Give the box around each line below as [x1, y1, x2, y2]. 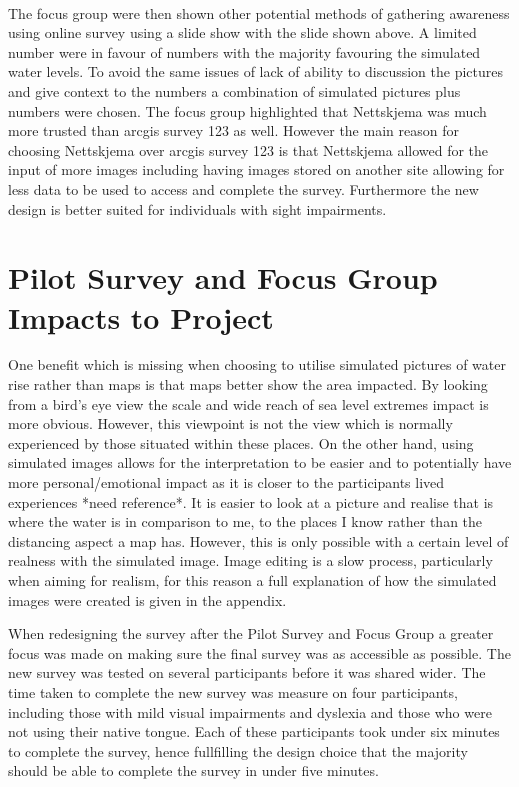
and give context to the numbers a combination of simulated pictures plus [8, 80, 461, 101]
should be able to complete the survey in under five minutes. [8, 760, 379, 781]
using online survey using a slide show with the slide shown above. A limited [8, 22, 477, 43]
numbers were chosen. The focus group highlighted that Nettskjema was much [8, 100, 487, 121]
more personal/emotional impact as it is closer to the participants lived [8, 472, 445, 492]
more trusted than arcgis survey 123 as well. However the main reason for [8, 120, 459, 141]
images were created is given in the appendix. [8, 589, 287, 610]
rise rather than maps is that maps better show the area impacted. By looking [8, 374, 488, 395]
